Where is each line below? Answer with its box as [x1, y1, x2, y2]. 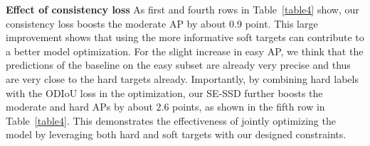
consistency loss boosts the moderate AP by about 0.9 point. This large [6, 16, 318, 30]
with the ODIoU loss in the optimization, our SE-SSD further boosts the [6, 85, 323, 100]
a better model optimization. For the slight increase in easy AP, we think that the [6, 43, 364, 58]
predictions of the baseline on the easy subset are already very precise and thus [6, 57, 351, 72]
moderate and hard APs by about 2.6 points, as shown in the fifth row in [6, 99, 325, 114]
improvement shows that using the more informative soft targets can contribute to [6, 30, 364, 45]
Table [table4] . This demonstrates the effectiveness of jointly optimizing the [6, 113, 336, 128]
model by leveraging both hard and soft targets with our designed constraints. [6, 127, 347, 142]
